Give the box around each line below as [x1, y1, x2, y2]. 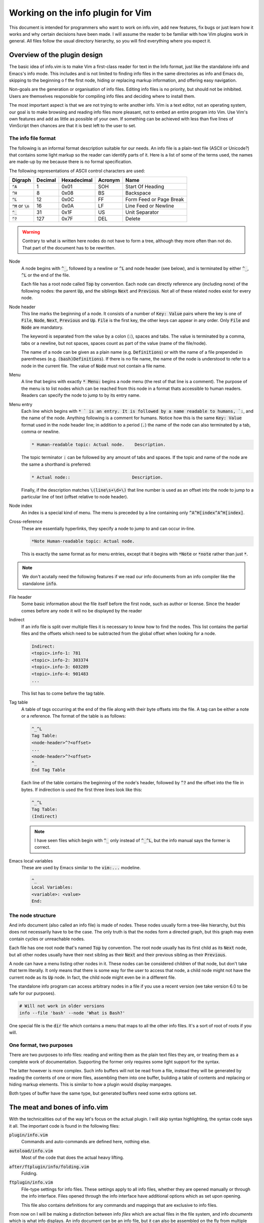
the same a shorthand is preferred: [21, 461, 91, 467]
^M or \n [12, 203, 29, 209]
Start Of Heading [125, 183, 164, 190]
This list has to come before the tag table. [21, 690, 105, 696]
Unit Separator [125, 209, 159, 216]
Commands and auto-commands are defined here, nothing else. [21, 1139, 151, 1145]
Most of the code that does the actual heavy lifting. [21, 1155, 124, 1160]
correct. [34, 844, 51, 850]
